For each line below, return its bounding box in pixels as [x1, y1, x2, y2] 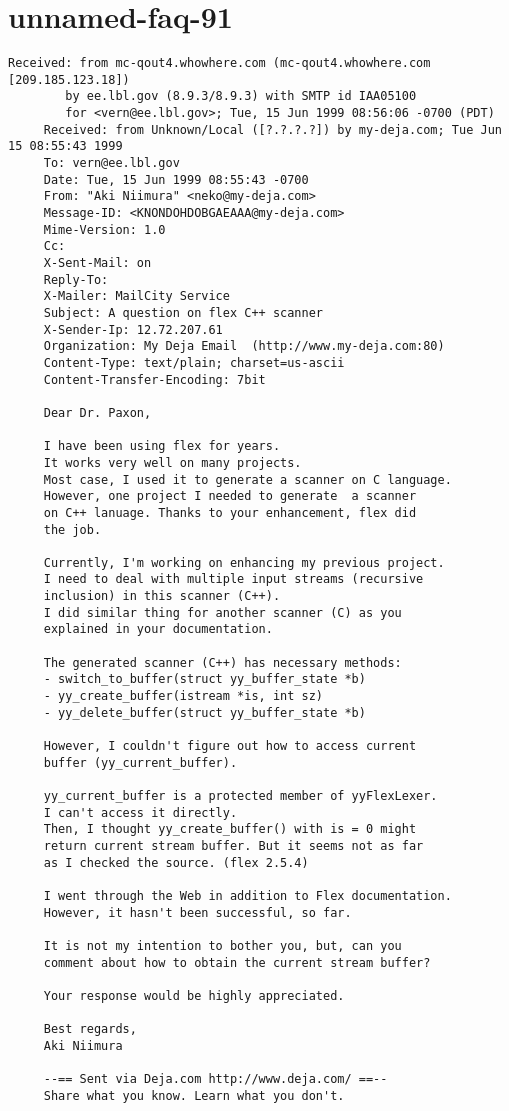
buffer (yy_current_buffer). [43, 755, 238, 770]
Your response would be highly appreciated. [43, 988, 345, 1003]
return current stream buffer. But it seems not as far [43, 838, 424, 853]
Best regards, [43, 1022, 137, 1037]
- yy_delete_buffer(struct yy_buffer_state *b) [43, 705, 366, 720]
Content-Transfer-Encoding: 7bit [43, 372, 266, 387]
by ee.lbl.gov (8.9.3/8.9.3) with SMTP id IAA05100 [65, 89, 417, 104]
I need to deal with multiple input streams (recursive [43, 572, 424, 587]
